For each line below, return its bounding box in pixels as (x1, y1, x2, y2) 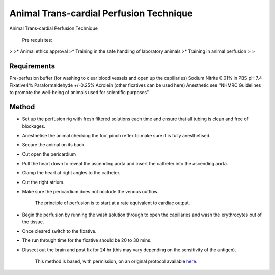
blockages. (22, 123, 46, 129)
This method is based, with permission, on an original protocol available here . (35, 258, 198, 264)
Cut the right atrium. (22, 179, 65, 185)
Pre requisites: (22, 37, 53, 43)
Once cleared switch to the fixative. (22, 228, 97, 234)
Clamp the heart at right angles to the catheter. (22, 170, 121, 176)
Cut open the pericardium (22, 151, 76, 157)
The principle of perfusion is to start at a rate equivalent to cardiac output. (35, 200, 190, 206)
